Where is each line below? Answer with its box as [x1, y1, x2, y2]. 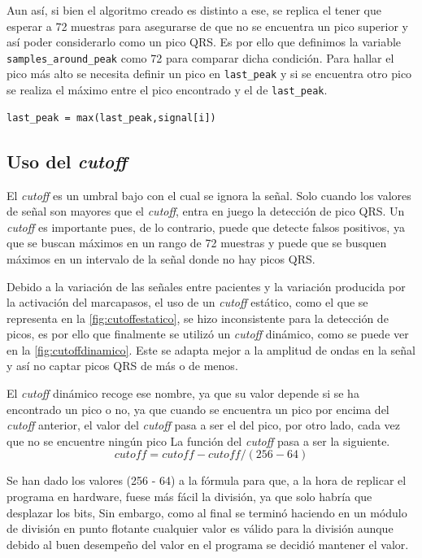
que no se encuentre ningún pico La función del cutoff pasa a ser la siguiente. [7, 432, 390, 449]
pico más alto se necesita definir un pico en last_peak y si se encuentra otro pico [7, 65, 412, 82]
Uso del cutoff [7, 148, 128, 173]
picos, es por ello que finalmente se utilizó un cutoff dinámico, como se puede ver [7, 325, 409, 342]
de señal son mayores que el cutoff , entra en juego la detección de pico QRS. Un [7, 203, 405, 220]
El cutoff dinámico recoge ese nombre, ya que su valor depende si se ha [7, 385, 359, 402]
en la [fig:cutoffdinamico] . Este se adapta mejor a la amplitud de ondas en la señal [7, 341, 415, 358]
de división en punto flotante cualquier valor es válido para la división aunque [7, 520, 394, 537]
